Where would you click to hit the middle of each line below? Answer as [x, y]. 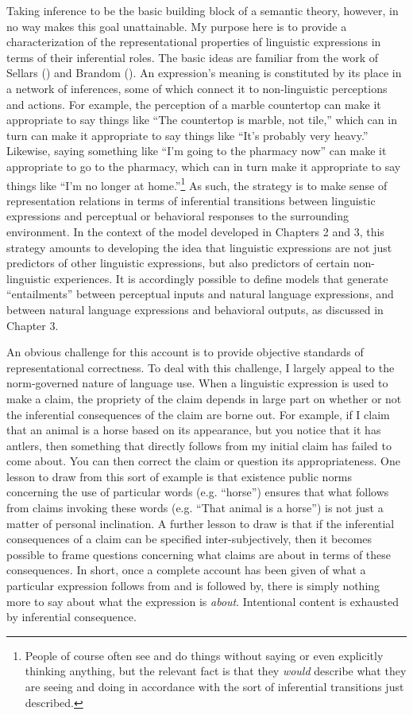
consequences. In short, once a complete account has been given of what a [186, 570]
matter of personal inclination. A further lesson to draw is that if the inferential [201, 523]
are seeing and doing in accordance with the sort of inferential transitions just [214, 686]
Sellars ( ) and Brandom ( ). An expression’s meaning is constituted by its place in [204, 73]
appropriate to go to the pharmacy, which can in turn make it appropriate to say [204, 166]
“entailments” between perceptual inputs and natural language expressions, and [200, 294]
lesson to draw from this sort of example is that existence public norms [179, 476]
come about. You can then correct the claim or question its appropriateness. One [203, 461]
